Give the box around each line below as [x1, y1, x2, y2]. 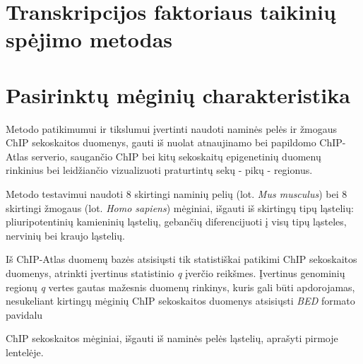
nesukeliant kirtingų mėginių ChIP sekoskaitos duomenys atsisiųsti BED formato [6, 293, 355, 308]
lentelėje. [6, 345, 44, 359]
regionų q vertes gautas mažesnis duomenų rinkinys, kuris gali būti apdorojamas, [6, 279, 355, 294]
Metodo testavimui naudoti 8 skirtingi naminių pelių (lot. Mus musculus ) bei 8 [6, 187, 347, 201]
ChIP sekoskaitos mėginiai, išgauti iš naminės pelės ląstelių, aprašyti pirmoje [6, 331, 338, 346]
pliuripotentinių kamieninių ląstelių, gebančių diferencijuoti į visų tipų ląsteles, [6, 214, 347, 229]
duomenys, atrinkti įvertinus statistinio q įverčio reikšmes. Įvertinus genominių [6, 266, 345, 281]
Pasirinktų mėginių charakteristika [6, 80, 350, 109]
